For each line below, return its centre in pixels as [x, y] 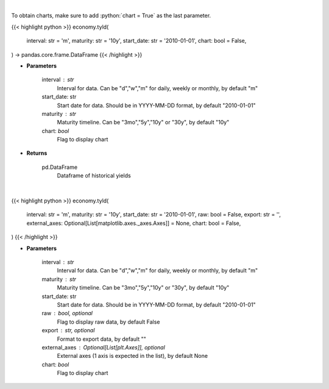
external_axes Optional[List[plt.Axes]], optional [104, 347]
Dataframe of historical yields [94, 176]
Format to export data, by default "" [101, 339]
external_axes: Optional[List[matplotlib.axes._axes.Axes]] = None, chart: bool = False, [134, 223]
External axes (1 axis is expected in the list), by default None [133, 356]
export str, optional [68, 330]
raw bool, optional [67, 313]
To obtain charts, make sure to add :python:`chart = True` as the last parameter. [111, 16]
